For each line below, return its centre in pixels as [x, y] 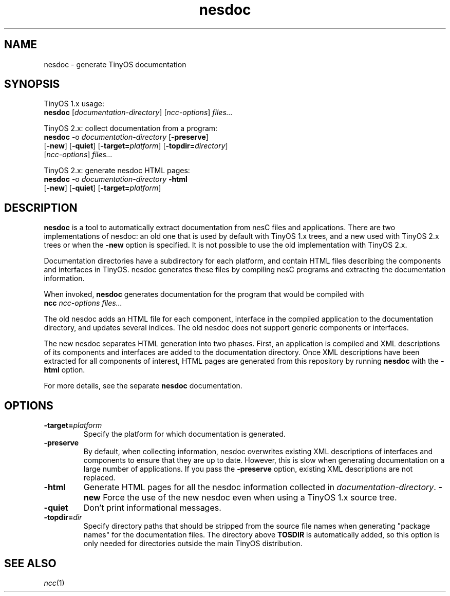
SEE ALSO [30, 563]
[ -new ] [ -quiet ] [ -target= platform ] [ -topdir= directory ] [136, 146]
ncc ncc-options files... [83, 303]
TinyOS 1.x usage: [74, 104]
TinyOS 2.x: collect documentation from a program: [131, 128]
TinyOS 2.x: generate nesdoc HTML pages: [117, 171]
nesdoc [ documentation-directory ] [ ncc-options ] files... [138, 113]
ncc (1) [54, 583]
